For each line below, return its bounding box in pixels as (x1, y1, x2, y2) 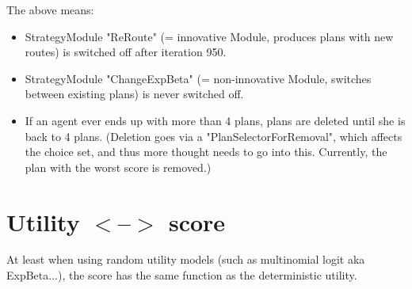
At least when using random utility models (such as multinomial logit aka (6, 251, 365, 268)
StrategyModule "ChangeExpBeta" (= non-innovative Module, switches (25, 70, 372, 86)
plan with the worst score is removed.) (25, 158, 212, 175)
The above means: (6, 2, 94, 17)
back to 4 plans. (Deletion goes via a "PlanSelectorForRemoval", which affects (25, 127, 402, 144)
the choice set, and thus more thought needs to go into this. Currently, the (25, 143, 387, 160)
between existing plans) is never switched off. (25, 86, 244, 102)
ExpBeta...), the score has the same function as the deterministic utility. (6, 267, 357, 283)
